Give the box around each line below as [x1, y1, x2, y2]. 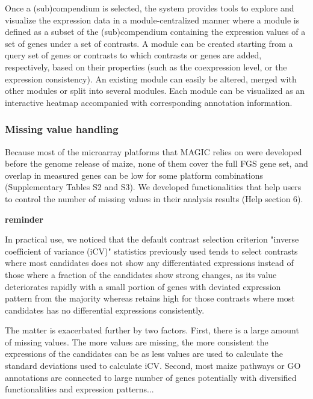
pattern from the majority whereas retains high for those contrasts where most [5, 292, 295, 305]
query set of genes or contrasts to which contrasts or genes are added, [5, 49, 262, 61]
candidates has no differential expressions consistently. [5, 303, 205, 316]
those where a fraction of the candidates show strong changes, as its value [5, 268, 277, 280]
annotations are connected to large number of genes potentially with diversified [5, 371, 297, 383]
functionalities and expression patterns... [5, 383, 154, 395]
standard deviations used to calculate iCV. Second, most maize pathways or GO [5, 359, 301, 372]
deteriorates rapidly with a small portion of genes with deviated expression [5, 280, 281, 292]
